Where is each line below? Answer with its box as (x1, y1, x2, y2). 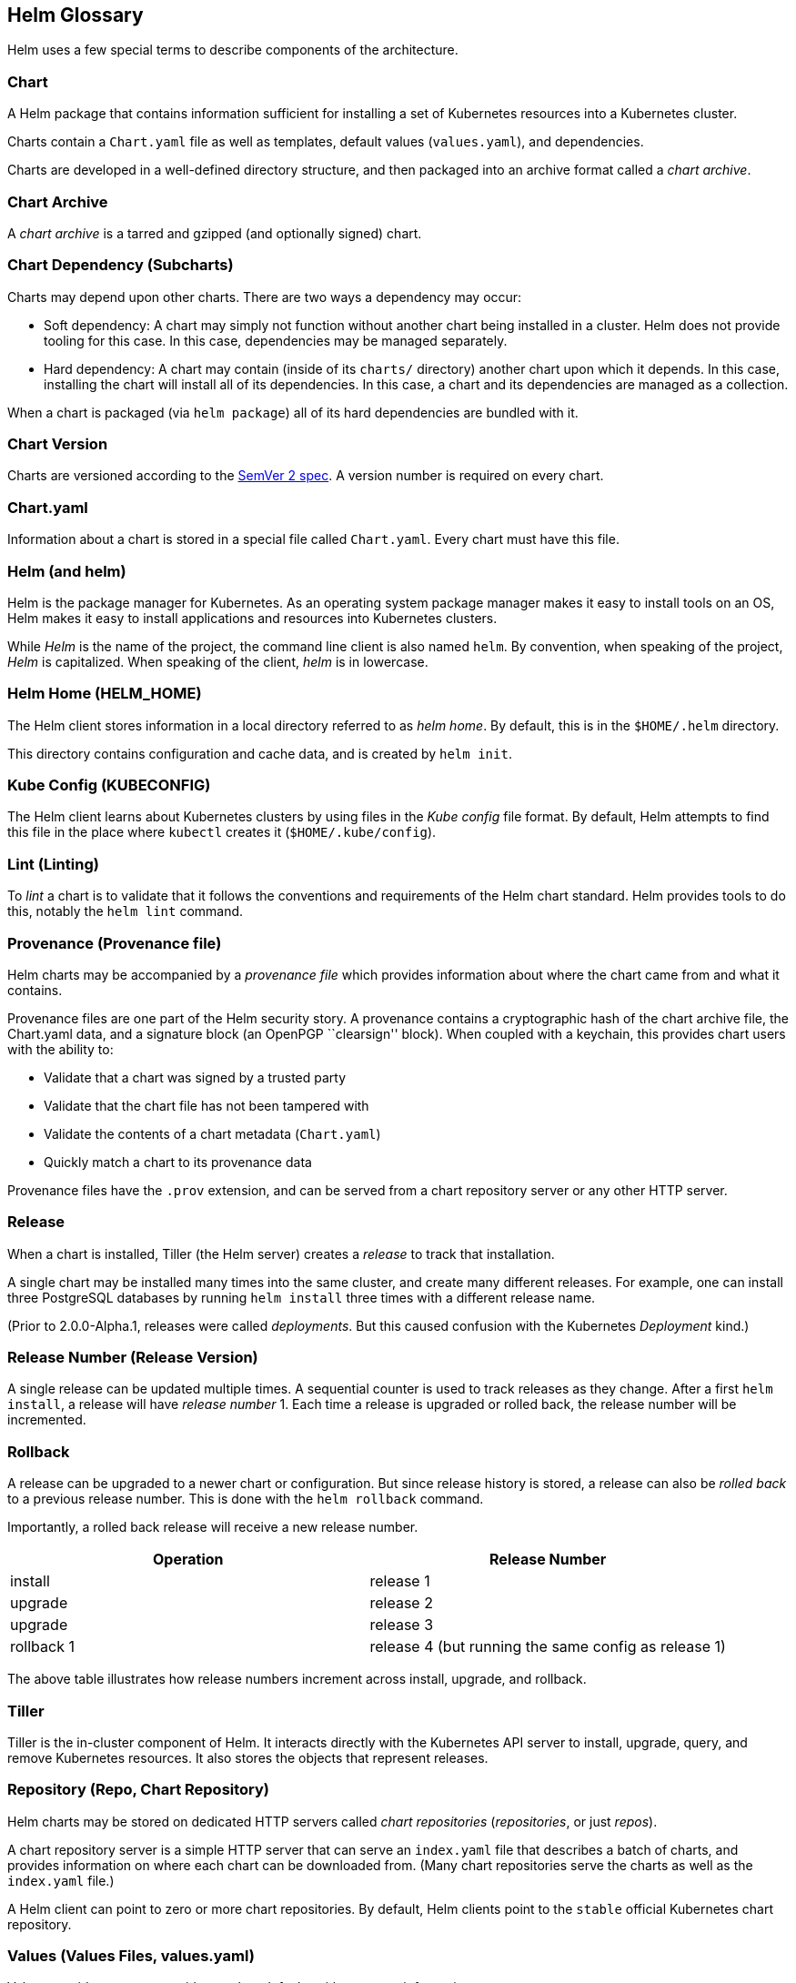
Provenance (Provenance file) (7, 933, 222, 952)
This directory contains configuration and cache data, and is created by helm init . (7, 745, 512, 761)
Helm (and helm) (7, 561, 126, 580)
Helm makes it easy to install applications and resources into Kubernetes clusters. (7, 609, 498, 626)
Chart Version (7, 435, 108, 454)
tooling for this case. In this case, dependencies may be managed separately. (44, 332, 508, 348)
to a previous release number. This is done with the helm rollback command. (7, 1491, 484, 1507)
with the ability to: (7, 1041, 114, 1057)
